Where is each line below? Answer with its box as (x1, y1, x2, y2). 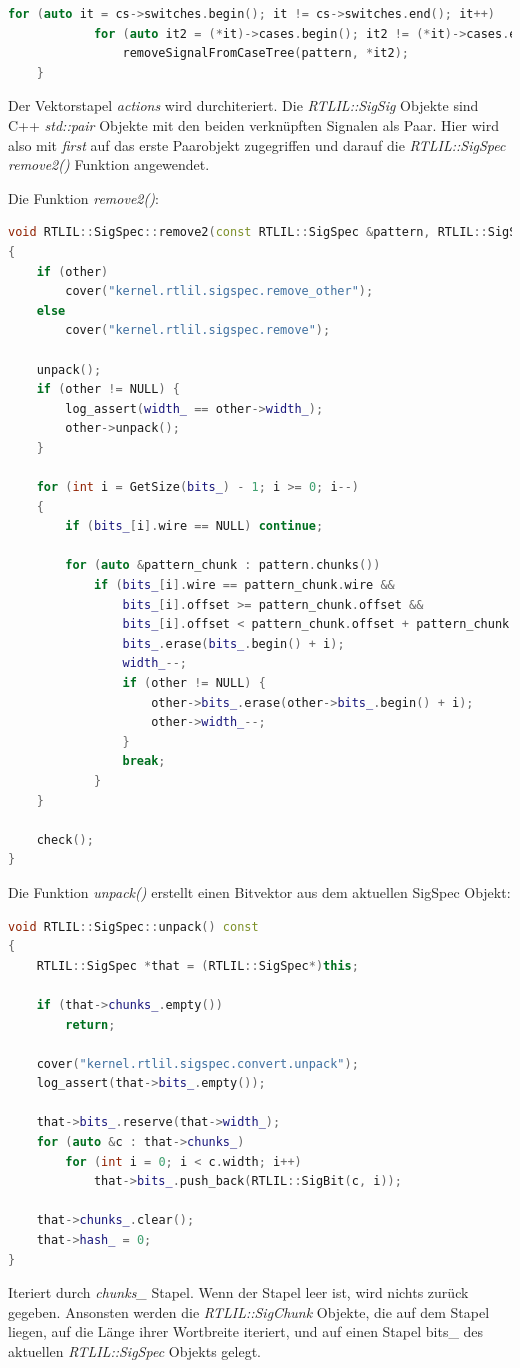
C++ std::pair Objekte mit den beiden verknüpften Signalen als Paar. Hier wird (8, 114, 500, 135)
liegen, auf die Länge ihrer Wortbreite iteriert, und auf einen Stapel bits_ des (8, 1321, 484, 1342)
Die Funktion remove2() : (8, 187, 159, 208)
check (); (36, 832, 94, 847)
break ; (122, 754, 166, 769)
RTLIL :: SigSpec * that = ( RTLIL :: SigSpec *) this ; (36, 958, 359, 973)
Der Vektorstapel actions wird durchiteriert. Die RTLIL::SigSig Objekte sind (8, 95, 479, 116)
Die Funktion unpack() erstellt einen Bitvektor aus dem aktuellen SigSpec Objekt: (8, 881, 511, 902)
